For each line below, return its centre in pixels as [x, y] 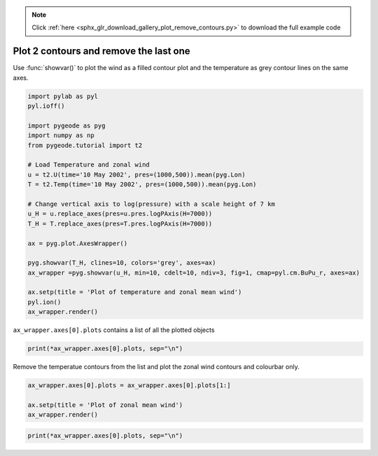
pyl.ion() [44, 302]
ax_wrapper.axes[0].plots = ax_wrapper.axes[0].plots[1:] [129, 386]
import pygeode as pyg [66, 125]
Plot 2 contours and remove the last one [101, 51]
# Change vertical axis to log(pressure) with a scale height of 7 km [152, 204]
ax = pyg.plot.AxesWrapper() [78, 243]
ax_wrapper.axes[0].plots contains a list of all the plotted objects [114, 330]
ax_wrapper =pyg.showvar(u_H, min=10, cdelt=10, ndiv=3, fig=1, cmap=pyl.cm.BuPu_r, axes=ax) [194, 272]
